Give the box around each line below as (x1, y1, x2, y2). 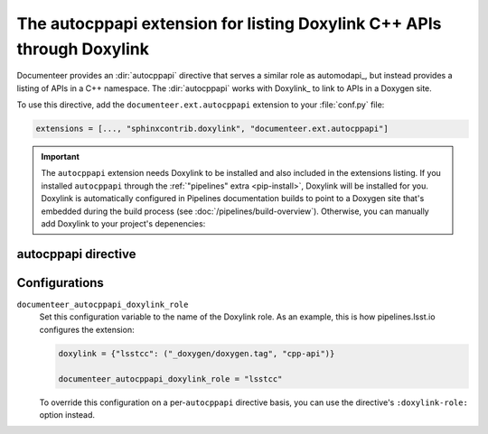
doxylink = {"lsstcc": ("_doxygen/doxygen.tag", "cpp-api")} (58, 348, 335, 358)
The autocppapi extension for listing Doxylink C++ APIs (16, 14, 442, 33)
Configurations (16, 275, 104, 291)
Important (41, 152, 80, 162)
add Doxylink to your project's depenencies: (41, 218, 206, 229)
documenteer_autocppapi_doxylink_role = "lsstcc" (58, 374, 283, 383)
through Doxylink (16, 39, 149, 59)
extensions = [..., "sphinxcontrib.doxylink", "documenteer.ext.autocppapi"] (35, 124, 389, 134)
